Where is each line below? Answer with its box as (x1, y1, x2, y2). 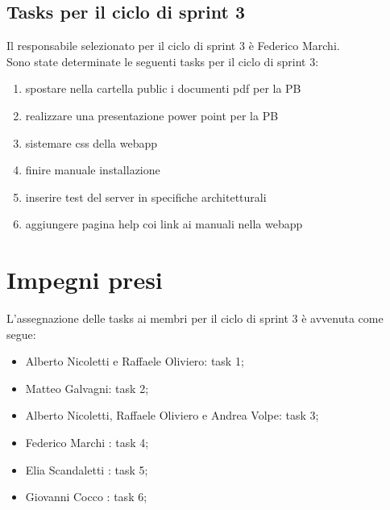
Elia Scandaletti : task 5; (25, 461, 148, 478)
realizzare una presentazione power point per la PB (25, 107, 279, 123)
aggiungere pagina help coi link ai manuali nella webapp (25, 215, 303, 232)
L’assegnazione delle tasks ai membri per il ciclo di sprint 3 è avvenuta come (6, 310, 384, 327)
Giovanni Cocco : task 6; (25, 488, 147, 505)
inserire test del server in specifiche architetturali (25, 188, 267, 205)
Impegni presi (6, 263, 163, 296)
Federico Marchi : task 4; (25, 434, 149, 451)
